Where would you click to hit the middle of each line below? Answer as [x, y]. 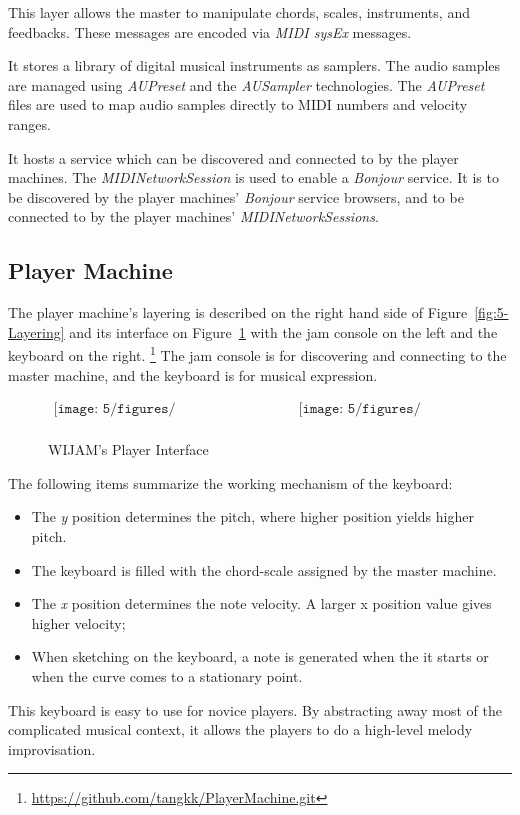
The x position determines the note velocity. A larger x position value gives [261, 603]
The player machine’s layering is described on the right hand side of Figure [238, 312]
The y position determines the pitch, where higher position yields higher [252, 516]
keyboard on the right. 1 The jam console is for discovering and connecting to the [257, 353]
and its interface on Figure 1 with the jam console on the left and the [283, 331]
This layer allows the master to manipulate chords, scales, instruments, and [239, 12]
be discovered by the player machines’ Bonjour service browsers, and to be [236, 196]
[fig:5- [491, 312]
